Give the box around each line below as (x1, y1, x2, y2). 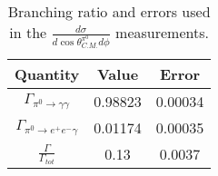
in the (9, 22, 47, 43)
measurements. (115, 22, 209, 43)
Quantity (15, 64, 80, 85)
